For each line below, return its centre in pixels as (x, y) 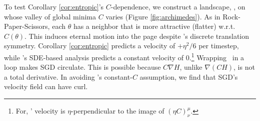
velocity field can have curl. (46, 86)
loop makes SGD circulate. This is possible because (82, 67)
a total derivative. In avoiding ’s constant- (68, 76)
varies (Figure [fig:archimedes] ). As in (163, 16)
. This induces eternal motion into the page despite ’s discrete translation (137, 36)
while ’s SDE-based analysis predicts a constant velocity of (94, 57)
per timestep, (219, 46)
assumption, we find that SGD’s (189, 76)
